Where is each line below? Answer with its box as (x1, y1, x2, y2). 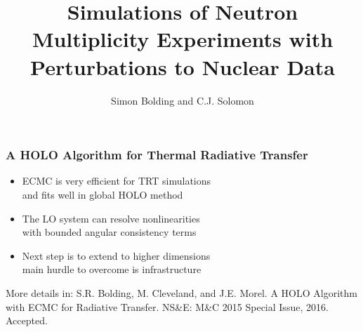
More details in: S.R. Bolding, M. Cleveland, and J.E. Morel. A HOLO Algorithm (6, 285, 357, 300)
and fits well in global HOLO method (22, 187, 183, 201)
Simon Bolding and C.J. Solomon (111, 93, 254, 107)
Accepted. (6, 313, 48, 328)
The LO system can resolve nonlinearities (22, 211, 200, 225)
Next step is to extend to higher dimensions (22, 248, 211, 263)
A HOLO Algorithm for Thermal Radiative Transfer (6, 146, 308, 164)
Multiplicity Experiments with (32, 25, 334, 53)
